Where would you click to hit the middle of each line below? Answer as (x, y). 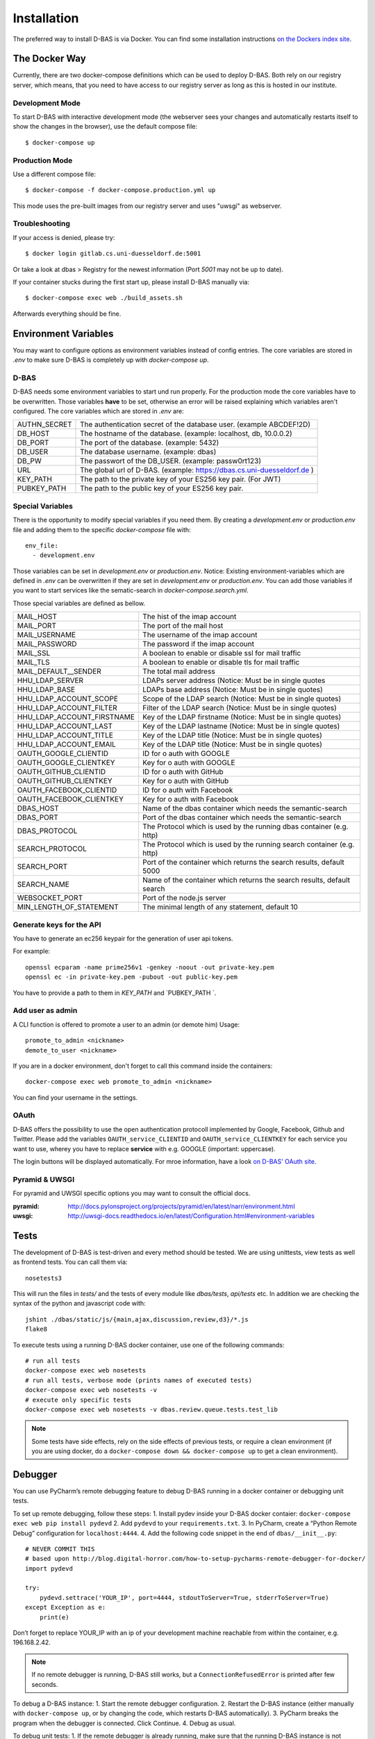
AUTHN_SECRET (44, 424)
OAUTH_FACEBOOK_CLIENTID (67, 790)
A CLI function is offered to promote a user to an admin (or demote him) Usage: (126, 1024)
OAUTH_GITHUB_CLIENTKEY (65, 781)
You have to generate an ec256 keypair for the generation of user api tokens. (123, 938)
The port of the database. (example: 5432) (150, 443)
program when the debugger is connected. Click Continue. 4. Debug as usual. (124, 1723)
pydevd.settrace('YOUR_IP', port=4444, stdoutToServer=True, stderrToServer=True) (184, 1597)
